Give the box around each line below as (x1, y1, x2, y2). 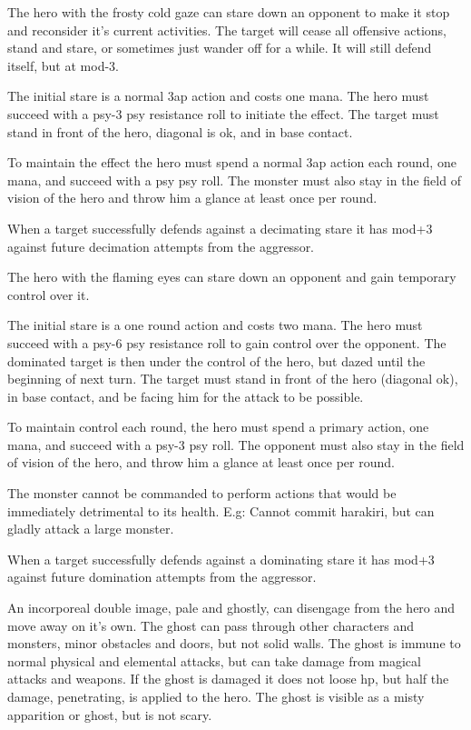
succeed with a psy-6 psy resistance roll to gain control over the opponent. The (7, 333, 446, 352)
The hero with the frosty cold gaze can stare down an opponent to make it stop (7, 3, 450, 21)
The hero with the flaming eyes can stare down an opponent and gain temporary (7, 267, 456, 286)
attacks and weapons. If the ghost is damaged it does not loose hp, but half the (7, 669, 449, 688)
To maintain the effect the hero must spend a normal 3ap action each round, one (7, 153, 456, 172)
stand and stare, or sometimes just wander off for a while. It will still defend (7, 38, 432, 57)
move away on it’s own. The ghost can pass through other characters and (7, 615, 415, 635)
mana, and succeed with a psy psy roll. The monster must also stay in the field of (7, 170, 461, 189)
